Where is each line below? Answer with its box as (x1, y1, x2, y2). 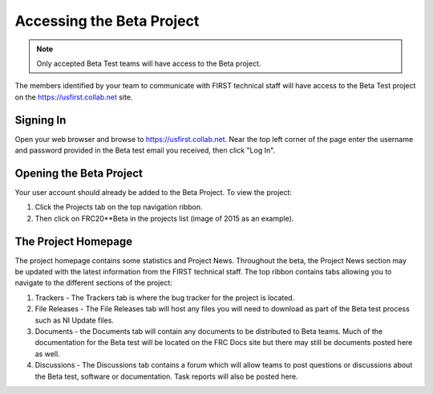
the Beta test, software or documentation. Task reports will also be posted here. (34, 372, 298, 381)
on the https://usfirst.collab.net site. (14, 92, 133, 102)
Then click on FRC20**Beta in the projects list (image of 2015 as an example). (34, 213, 294, 223)
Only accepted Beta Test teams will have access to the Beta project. (36, 59, 261, 68)
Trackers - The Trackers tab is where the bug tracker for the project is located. (34, 293, 295, 303)
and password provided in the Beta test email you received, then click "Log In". (14, 145, 276, 156)
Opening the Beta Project (14, 166, 144, 180)
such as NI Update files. (34, 315, 114, 325)
